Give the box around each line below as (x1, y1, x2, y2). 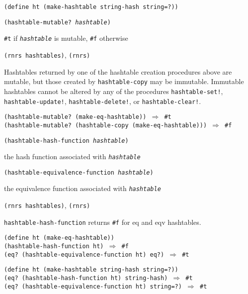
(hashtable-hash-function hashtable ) (4, 137, 129, 144)
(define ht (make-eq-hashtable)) (4, 234, 114, 242)
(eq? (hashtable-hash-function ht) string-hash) (4, 275, 168, 282)
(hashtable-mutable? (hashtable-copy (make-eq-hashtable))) (4, 121, 207, 129)
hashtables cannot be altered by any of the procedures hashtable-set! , (4, 86, 223, 96)
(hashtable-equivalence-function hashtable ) (4, 169, 154, 176)
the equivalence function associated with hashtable (4, 183, 161, 194)
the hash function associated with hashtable (4, 151, 141, 162)
